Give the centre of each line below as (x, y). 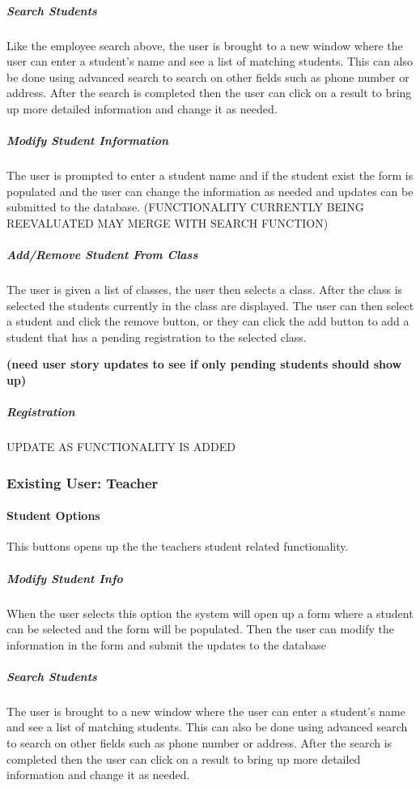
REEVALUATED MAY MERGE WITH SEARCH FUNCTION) (168, 222)
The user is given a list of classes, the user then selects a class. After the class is (205, 290)
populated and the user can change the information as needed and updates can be (210, 191)
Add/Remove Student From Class (102, 255)
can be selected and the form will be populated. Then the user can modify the (200, 629)
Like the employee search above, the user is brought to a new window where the (205, 45)
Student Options (53, 515)
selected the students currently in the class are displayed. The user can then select (210, 305)
